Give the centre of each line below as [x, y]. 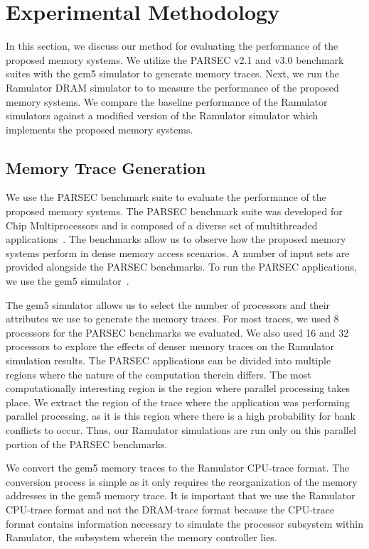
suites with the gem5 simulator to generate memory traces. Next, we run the [173, 74]
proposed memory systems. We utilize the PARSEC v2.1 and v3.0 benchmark [175, 59]
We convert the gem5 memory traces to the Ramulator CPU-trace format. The [178, 468]
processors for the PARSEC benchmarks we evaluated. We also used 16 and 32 [177, 332]
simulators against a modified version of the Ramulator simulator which [162, 115]
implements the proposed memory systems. [100, 129]
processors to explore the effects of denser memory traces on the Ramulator [170, 346]
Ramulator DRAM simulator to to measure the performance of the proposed [172, 87]
